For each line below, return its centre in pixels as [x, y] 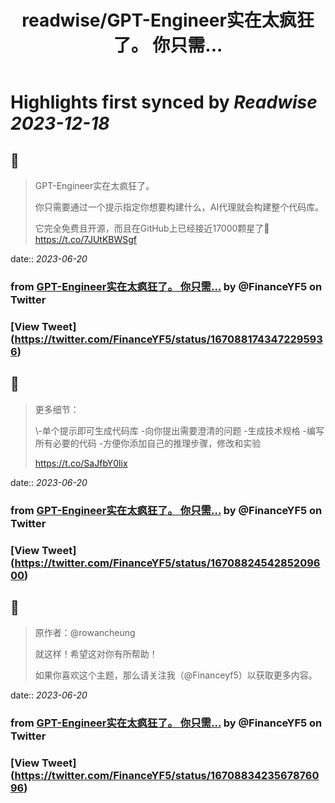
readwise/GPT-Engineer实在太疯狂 [168, 20]
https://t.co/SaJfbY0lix [81, 463]
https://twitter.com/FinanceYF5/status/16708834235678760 [167, 776]
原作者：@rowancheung [85, 633]
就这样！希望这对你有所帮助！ [96, 654]
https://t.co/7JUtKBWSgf [86, 239]
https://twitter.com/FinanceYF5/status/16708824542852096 [167, 563]
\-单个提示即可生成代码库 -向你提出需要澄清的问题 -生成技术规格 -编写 [179, 430]
